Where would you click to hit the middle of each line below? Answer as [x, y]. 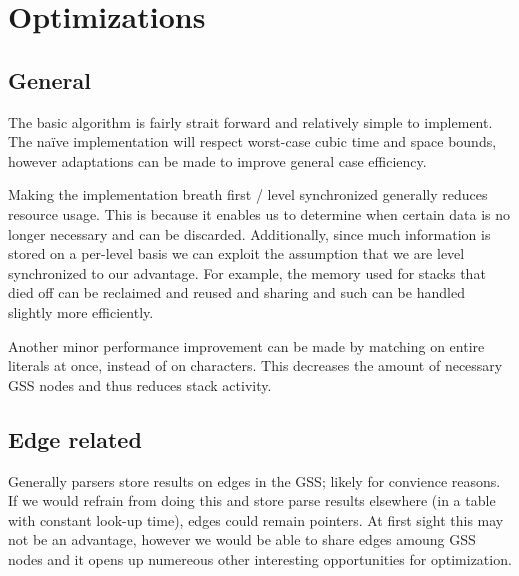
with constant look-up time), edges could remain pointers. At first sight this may [256, 519]
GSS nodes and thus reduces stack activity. [140, 384]
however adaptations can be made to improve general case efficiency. [217, 160]
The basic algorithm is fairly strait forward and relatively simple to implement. [250, 121]
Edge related [75, 438]
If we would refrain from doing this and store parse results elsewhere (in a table [252, 500]
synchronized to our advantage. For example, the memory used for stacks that [247, 272]
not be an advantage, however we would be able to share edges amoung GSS [242, 539]
